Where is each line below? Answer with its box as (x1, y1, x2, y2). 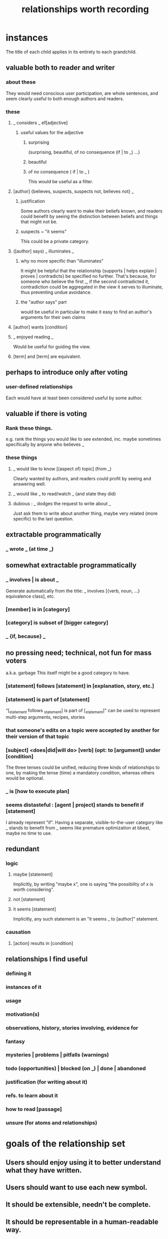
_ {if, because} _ (6, 633, 46, 640)
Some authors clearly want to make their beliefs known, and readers (20, 208, 163, 214)
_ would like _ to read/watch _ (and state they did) (13, 490, 116, 497)
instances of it (6, 983, 42, 990)
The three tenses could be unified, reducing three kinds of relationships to (6, 764, 160, 770)
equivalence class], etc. (6, 593, 55, 599)
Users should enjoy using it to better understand (6, 1158, 161, 1167)
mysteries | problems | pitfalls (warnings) (6, 1051, 109, 1058)
